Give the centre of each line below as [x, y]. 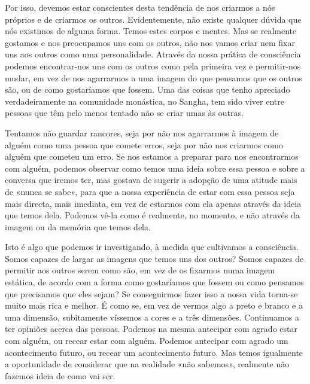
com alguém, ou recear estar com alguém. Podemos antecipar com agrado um [147, 341]
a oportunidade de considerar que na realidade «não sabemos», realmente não [147, 364]
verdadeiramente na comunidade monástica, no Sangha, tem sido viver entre [145, 101]
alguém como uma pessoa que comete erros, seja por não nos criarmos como [144, 144]
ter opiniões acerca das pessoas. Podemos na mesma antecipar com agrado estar [151, 329]
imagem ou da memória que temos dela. [78, 226]
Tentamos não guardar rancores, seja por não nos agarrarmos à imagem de [142, 132]
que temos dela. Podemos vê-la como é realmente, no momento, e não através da [152, 215]
